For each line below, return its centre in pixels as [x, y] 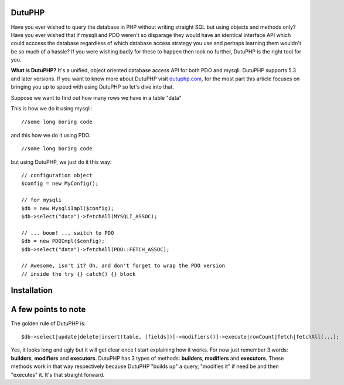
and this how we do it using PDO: [51, 135]
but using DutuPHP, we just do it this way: [61, 162]
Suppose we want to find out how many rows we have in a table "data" [96, 97]
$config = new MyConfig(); [60, 184]
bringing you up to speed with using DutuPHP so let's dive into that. [92, 87]
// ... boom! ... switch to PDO [68, 233]
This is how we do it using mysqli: [52, 109]
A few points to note [48, 309]
